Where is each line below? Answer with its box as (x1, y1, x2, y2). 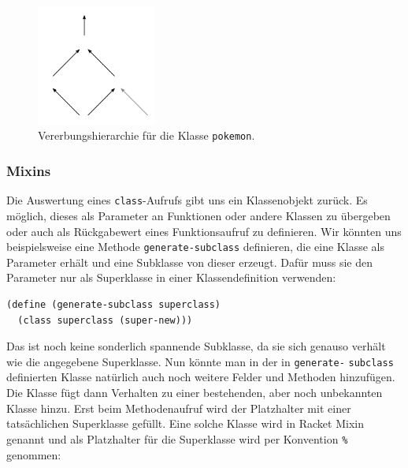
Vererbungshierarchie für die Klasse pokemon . (38, 127, 255, 144)
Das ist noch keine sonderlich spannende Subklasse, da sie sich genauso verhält (6, 338, 386, 354)
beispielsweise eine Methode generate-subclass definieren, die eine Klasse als (6, 238, 384, 255)
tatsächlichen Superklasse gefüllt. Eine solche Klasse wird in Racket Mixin (6, 415, 364, 432)
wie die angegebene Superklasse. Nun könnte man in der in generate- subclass (6, 353, 394, 369)
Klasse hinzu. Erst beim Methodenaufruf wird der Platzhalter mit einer (6, 399, 351, 416)
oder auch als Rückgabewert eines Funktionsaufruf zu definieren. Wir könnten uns (6, 223, 402, 239)
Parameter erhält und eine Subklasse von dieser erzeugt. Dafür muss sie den (6, 253, 373, 270)
